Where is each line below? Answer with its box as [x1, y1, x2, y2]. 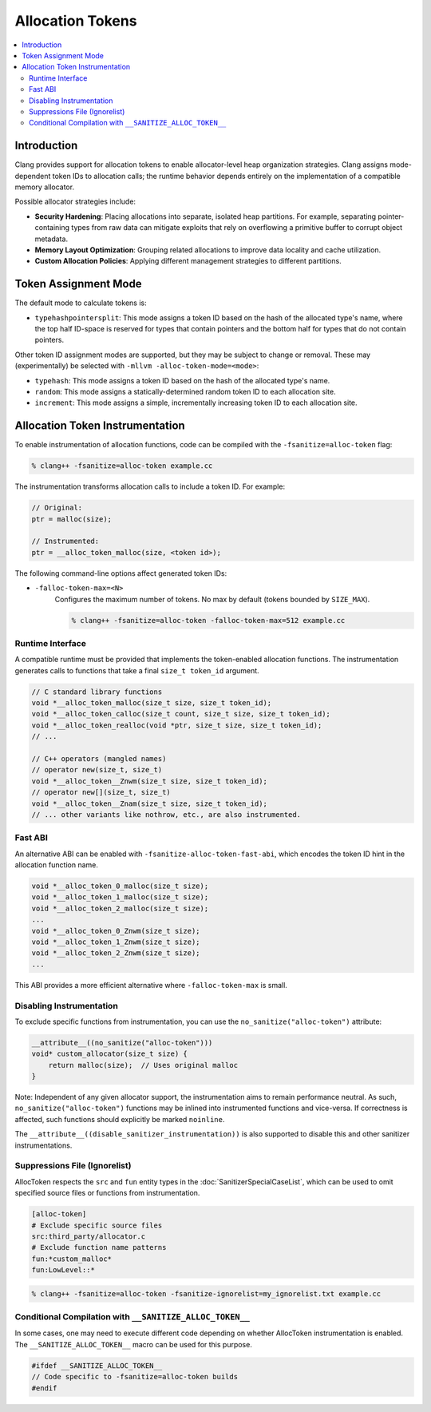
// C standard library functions [31, 687, 163, 696]
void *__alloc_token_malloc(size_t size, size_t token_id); [31, 699, 272, 708]
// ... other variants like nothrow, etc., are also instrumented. [31, 810, 302, 819]
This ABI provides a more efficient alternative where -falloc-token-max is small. [14, 980, 287, 990]
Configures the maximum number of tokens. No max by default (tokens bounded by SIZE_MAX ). [54, 594, 370, 604]
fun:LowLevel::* [31, 1266, 96, 1275]
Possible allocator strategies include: [14, 196, 136, 207]
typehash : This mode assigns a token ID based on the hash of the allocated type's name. [34, 375, 330, 385]
